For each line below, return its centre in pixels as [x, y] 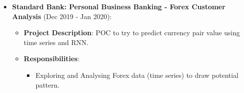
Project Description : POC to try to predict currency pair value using [132, 33]
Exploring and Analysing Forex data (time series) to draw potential [137, 75]
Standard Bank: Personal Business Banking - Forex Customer [119, 6]
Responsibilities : [52, 58]
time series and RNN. [56, 42]
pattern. [48, 84]
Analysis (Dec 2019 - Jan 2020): [62, 16]
